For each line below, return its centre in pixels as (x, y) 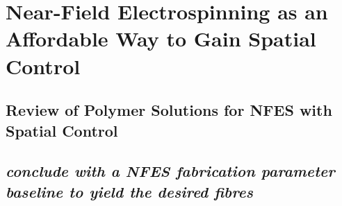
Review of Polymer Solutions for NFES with (169, 110)
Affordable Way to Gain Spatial (161, 38)
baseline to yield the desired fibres (129, 191)
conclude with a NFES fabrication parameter (170, 171)
